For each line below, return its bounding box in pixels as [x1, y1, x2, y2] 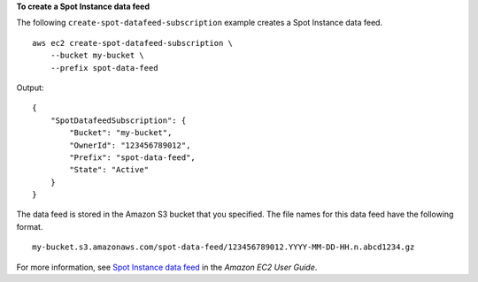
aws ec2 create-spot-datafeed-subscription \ [32, 38, 234, 48]
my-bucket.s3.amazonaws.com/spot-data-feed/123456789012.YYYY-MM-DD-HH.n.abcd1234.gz [32, 242, 415, 252]
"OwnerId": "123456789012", [69, 140, 191, 150]
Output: [16, 82, 44, 93]
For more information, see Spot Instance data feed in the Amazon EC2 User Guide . [16, 262, 318, 272]
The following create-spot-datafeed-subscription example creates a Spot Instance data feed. [16, 18, 383, 28]
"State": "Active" [69, 164, 150, 175]
